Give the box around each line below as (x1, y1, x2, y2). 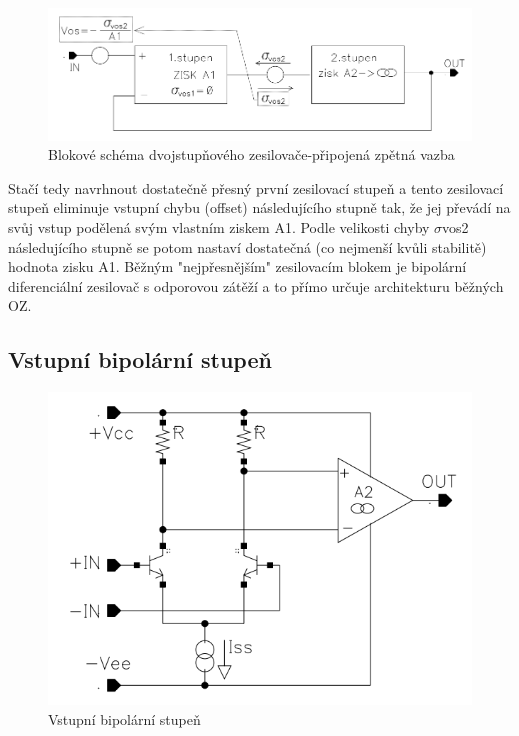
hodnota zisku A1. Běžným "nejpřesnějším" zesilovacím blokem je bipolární (8, 256, 467, 277)
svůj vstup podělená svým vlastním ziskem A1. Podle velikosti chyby (8, 217, 430, 237)
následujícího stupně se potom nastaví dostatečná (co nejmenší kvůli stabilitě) (8, 236, 487, 257)
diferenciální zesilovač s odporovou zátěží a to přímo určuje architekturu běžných (8, 275, 504, 296)
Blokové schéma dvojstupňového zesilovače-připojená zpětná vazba (48, 144, 455, 165)
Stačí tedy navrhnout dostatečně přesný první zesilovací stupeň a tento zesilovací (8, 177, 504, 198)
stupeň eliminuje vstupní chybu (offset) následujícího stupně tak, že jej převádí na (8, 197, 511, 218)
